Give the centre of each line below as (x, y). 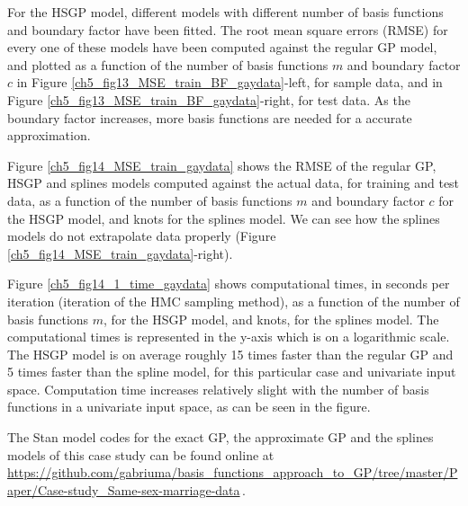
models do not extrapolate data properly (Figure (142, 236)
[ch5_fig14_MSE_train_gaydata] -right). (120, 253)
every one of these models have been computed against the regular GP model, (222, 47)
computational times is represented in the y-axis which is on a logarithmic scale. (229, 337)
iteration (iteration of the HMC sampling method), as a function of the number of (234, 301)
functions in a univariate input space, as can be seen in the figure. (189, 407)
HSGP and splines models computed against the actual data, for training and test (234, 183)
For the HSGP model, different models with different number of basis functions (225, 12)
